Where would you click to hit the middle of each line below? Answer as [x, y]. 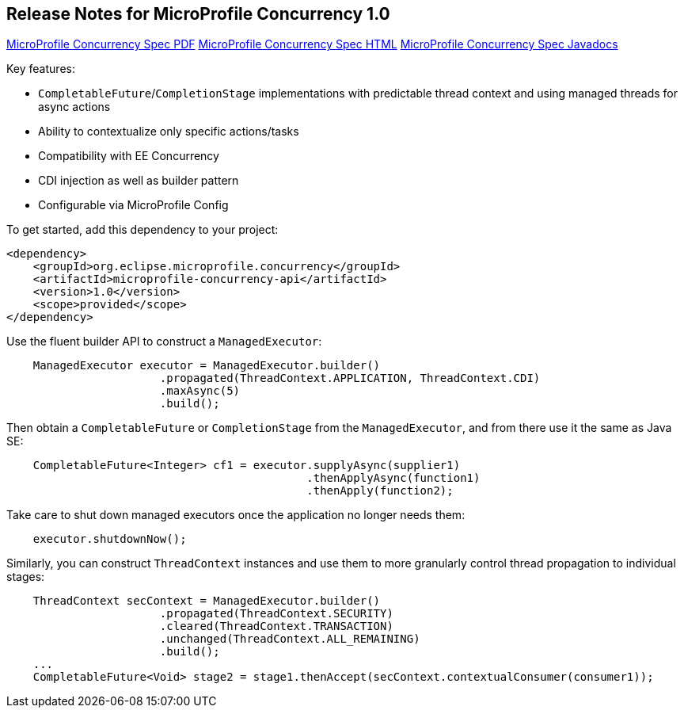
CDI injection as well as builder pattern [139, 181]
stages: [26, 577]
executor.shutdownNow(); [110, 539]
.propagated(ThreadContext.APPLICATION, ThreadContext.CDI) [350, 378]
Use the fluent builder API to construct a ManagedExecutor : [164, 342]
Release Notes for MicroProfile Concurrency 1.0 [198, 14]
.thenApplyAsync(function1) [393, 478]
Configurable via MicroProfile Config [133, 205]
